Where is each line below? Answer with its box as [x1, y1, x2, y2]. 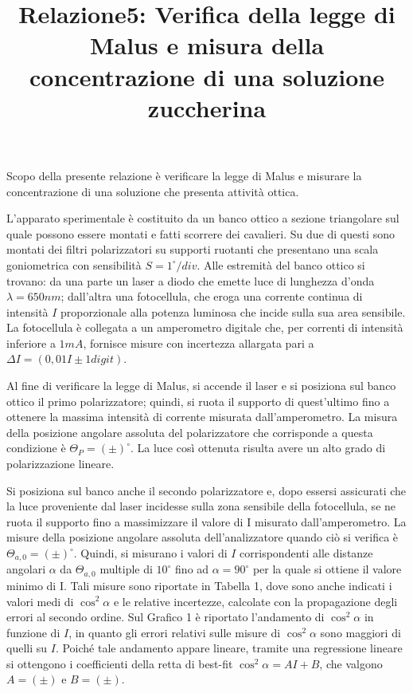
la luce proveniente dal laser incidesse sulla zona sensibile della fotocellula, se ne [6, 498, 396, 514]
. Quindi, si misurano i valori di [73, 545, 228, 561]
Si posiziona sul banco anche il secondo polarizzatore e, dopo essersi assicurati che [6, 482, 407, 498]
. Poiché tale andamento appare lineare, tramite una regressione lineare [55, 640, 403, 656]
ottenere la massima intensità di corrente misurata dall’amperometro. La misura [6, 408, 398, 425]
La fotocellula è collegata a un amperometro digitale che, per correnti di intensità [6, 319, 403, 336]
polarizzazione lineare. [6, 455, 115, 472]
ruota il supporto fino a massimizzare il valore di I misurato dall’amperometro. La [6, 513, 407, 530]
